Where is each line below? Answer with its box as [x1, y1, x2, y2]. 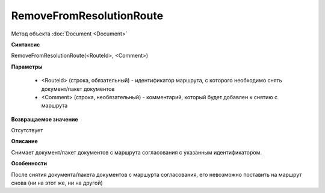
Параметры [11, 63, 43, 70]
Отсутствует [11, 127, 43, 134]
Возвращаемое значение [11, 115, 78, 123]
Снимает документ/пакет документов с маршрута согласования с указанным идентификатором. [11, 149, 262, 156]
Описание [11, 138, 39, 145]
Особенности [11, 160, 48, 167]
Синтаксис [11, 41, 40, 48]
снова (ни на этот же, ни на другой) [11, 179, 104, 186]
